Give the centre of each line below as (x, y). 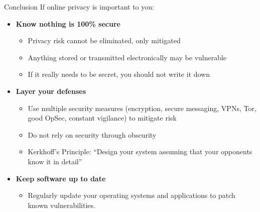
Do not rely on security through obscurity (92, 134)
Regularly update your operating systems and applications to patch (132, 195)
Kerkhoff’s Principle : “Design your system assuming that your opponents (140, 151)
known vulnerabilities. (61, 205)
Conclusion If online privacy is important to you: (79, 7)
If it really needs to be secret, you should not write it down (119, 74)
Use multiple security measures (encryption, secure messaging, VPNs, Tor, (142, 108)
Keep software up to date (61, 178)
